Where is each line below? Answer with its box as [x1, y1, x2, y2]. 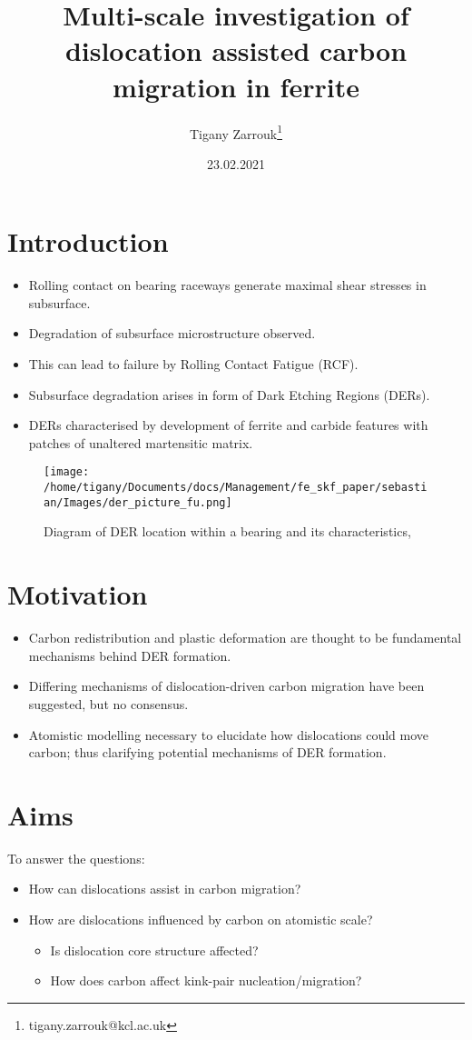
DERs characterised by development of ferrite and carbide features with [28, 415, 428, 435]
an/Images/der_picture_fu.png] [44, 495, 232, 509]
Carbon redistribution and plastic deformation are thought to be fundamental [28, 628, 462, 647]
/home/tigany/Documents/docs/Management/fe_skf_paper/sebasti [44, 481, 428, 495]
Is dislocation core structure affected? [50, 940, 259, 959]
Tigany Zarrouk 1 [190, 121, 282, 143]
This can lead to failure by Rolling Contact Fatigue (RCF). [28, 355, 359, 374]
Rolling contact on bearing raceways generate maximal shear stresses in [28, 275, 427, 295]
